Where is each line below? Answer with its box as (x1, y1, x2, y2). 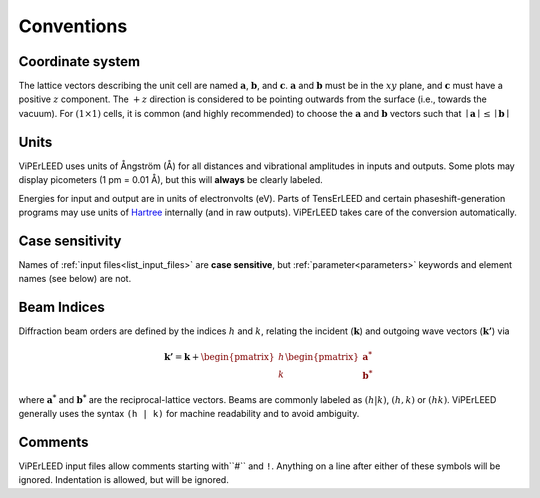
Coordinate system (18, 53, 140, 70)
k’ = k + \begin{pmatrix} (163, 351, 275, 363)
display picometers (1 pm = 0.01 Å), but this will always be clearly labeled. (18, 174, 324, 186)
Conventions (18, 15, 128, 37)
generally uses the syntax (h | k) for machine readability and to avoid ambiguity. (18, 408, 360, 420)
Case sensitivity (18, 232, 122, 249)
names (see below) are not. (18, 273, 132, 285)
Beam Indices (18, 299, 105, 316)
